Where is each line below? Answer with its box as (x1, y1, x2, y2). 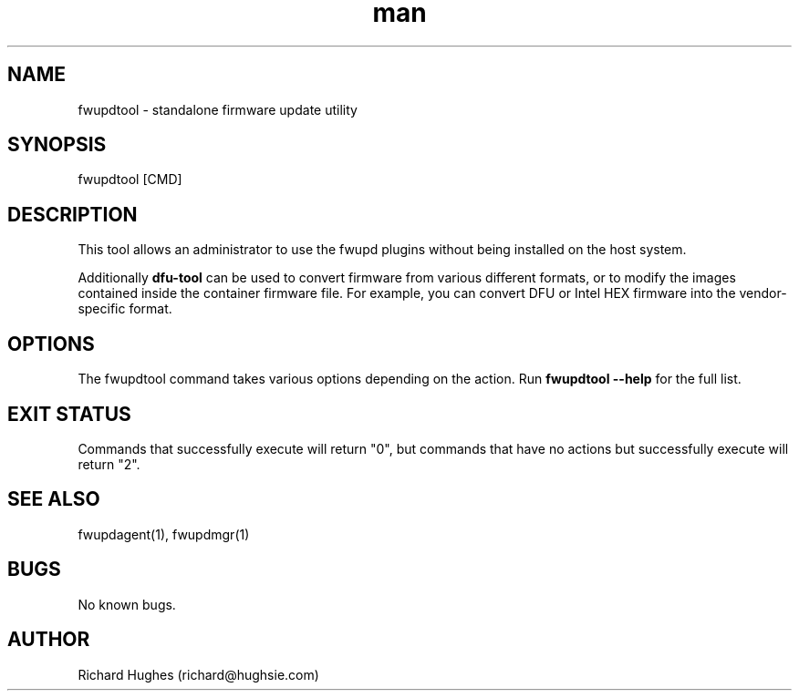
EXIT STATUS (7, 402, 131, 426)
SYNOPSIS (7, 133, 107, 157)
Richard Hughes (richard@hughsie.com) (78, 666, 319, 683)
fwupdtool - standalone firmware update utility (78, 101, 358, 118)
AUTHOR (7, 628, 90, 652)
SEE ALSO (7, 488, 100, 511)
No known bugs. (78, 596, 176, 612)
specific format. (78, 301, 172, 317)
